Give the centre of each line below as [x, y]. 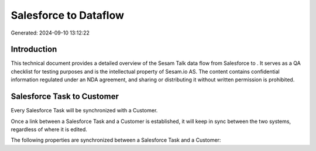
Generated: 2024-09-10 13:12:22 [50, 33]
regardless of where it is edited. [49, 129]
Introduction [34, 49]
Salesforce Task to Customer [65, 97]
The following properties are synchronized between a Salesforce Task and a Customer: [116, 140]
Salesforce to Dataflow [67, 15]
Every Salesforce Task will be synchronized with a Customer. [84, 111]
